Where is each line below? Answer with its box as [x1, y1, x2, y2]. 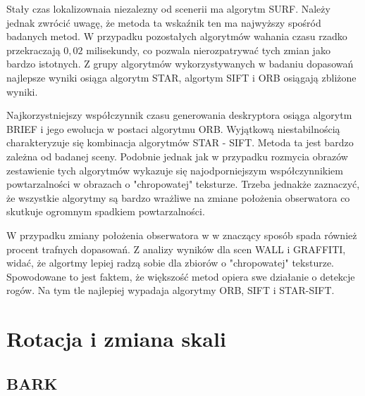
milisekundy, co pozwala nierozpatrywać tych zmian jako [86, 42, 330, 57]
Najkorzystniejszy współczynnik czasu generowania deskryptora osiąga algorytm [6, 108, 352, 122]
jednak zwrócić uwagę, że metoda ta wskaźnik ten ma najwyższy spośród [6, 15, 321, 30]
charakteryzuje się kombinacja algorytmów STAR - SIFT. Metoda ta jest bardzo [6, 135, 354, 150]
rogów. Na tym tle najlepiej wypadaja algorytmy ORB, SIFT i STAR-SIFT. [6, 283, 335, 298]
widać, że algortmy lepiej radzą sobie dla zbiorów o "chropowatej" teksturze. [6, 255, 335, 270]
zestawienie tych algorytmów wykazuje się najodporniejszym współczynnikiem [6, 162, 343, 177]
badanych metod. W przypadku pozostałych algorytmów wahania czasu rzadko [6, 29, 347, 44]
